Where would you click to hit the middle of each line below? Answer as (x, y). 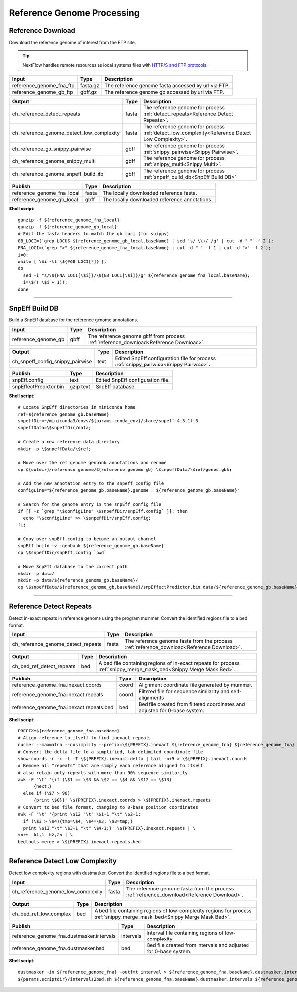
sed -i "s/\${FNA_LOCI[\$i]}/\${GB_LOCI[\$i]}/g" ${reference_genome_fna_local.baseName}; (137, 275)
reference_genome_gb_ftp (43, 92)
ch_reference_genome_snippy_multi (54, 161)
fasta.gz (89, 86)
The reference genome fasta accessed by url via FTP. (167, 86)
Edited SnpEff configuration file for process (166, 358)
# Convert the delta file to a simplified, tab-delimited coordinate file (111, 752)
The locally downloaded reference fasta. (150, 193)
